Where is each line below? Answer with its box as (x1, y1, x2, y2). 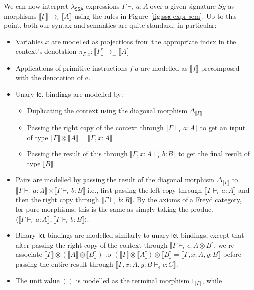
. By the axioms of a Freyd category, (132, 194, 242, 205)
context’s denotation (15, 46, 77, 56)
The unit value (15, 275, 60, 285)
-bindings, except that (178, 230, 244, 240)
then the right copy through (15, 194, 99, 205)
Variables (15, 36, 43, 46)
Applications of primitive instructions (15, 62, 127, 73)
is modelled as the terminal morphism (76, 275, 190, 285)
